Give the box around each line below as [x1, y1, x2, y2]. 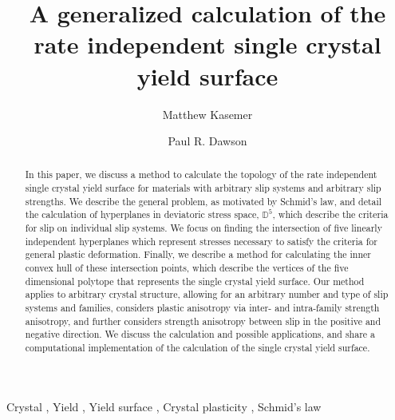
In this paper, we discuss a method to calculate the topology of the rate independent [25, 168, 377, 181]
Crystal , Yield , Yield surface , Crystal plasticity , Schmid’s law [6, 398, 322, 414]
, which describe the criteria [272, 208, 389, 221]
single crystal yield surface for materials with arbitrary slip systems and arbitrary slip [25, 181, 381, 195]
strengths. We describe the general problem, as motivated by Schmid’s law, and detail [25, 194, 382, 208]
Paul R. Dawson [168, 133, 247, 149]
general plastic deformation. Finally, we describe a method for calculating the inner [25, 248, 371, 261]
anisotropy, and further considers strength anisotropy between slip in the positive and [25, 314, 381, 327]
